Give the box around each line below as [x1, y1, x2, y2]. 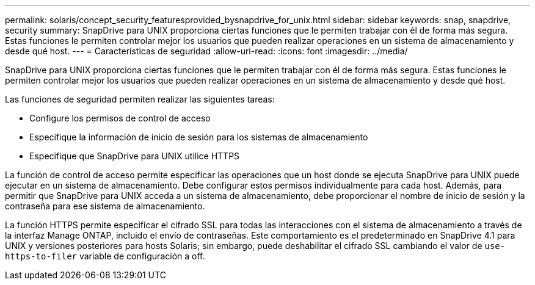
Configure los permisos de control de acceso [29, 113, 211, 123]
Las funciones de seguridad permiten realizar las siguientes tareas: [5, 94, 275, 104]
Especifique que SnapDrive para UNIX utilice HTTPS [29, 151, 240, 161]
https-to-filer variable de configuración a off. [5, 251, 205, 261]
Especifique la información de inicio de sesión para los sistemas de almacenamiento [29, 132, 368, 142]
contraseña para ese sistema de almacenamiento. [5, 201, 205, 211]
